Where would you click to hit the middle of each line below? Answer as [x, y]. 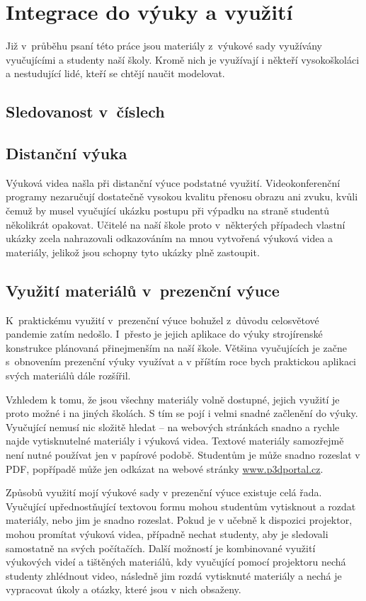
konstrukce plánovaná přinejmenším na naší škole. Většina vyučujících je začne [176, 347]
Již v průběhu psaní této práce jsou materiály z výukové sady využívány [164, 46]
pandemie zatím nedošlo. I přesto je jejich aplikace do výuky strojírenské [164, 334]
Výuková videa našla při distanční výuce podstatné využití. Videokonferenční [173, 182]
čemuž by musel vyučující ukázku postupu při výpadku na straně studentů [167, 211]
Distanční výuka [67, 153]
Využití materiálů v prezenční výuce [143, 290]
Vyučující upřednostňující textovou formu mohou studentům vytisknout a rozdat [181, 506]
